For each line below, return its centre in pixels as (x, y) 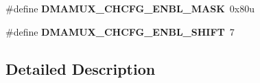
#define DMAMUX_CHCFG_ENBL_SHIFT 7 (120, 31)
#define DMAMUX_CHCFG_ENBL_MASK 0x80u (130, 8)
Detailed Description (81, 68)
